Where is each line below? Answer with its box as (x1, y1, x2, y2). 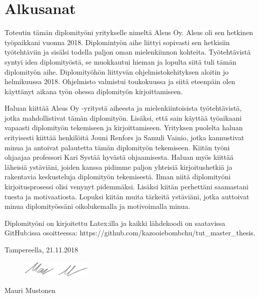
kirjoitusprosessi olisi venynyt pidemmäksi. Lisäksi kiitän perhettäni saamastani (4, 181, 248, 192)
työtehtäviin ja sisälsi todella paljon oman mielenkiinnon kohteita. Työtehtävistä (4, 47, 251, 57)
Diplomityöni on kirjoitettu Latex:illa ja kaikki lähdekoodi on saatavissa (4, 217, 225, 228)
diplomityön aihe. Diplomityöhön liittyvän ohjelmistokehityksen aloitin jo (4, 66, 229, 77)
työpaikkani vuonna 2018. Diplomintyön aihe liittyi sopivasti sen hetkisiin (4, 37, 230, 47)
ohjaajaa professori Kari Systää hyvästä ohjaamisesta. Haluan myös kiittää (4, 152, 234, 162)
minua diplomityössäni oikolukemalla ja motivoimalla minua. (4, 201, 190, 211)
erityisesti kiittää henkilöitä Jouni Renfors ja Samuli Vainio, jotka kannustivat (4, 132, 244, 143)
